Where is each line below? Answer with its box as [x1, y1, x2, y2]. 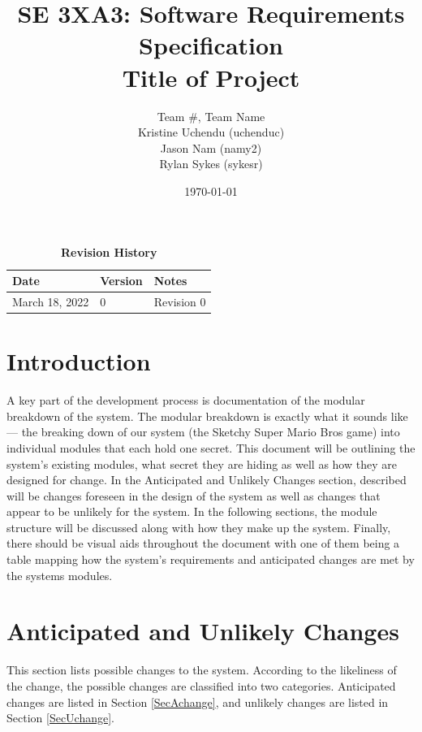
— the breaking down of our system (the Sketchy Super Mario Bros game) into [6, 423, 400, 440]
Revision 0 [153, 292, 206, 310]
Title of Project [122, 60, 300, 93]
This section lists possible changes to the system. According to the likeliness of [6, 661, 397, 678]
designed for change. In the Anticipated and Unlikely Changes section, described [6, 471, 407, 488]
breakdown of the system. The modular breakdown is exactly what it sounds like [6, 407, 408, 424]
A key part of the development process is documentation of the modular [6, 392, 365, 409]
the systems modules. [6, 566, 113, 583]
